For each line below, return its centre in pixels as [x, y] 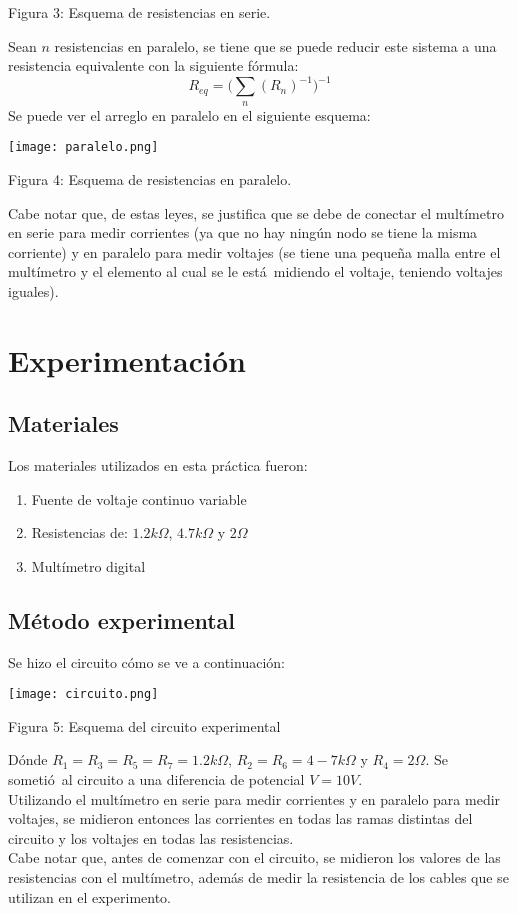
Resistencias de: [79, 532]
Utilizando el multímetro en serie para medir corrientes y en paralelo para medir [254, 798]
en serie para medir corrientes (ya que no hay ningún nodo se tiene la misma [243, 232]
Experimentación [127, 359]
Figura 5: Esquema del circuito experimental [144, 725]
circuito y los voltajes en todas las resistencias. [151, 837]
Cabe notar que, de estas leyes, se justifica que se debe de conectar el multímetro [256, 212]
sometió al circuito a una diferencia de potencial [156, 779]
